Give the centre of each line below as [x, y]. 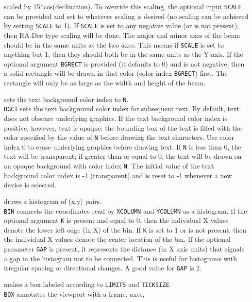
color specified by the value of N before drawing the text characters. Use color [119, 137]
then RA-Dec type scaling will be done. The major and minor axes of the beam [122, 35]
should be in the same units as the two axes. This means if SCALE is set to [114, 44]
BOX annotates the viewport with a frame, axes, [74, 294]
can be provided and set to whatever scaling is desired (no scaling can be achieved [126, 16]
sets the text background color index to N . [66, 99]
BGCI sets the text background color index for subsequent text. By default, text [122, 109]
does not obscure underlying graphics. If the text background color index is [116, 118]
